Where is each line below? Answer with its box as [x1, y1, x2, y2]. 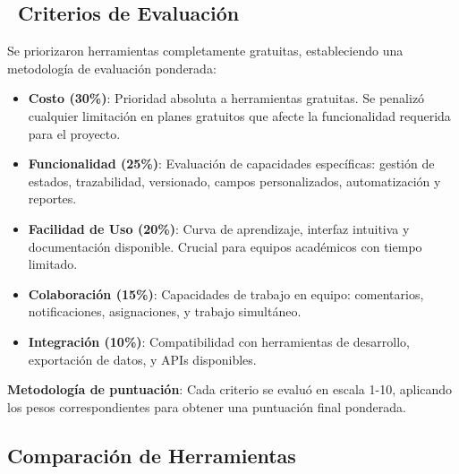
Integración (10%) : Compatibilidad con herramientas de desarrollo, [28, 332, 410, 350]
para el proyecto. [28, 124, 121, 142]
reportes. [28, 189, 77, 208]
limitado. [28, 254, 78, 273]
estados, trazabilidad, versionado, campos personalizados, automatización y [28, 171, 441, 190]
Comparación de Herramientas [7, 441, 296, 469]
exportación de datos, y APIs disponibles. [28, 349, 257, 368]
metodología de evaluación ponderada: [7, 58, 217, 77]
